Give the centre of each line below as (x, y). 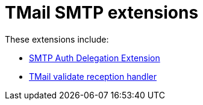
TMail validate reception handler (93, 76)
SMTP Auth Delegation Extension (95, 58)
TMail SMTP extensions (102, 13)
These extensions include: (57, 39)
